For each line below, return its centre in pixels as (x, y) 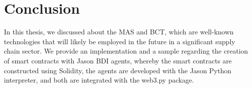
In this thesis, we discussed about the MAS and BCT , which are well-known (119, 32)
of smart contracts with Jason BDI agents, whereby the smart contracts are (118, 60)
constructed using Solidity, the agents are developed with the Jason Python (118, 70)
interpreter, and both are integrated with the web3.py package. (99, 80)
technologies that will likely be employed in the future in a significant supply (120, 41)
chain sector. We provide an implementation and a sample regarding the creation (126, 51)
